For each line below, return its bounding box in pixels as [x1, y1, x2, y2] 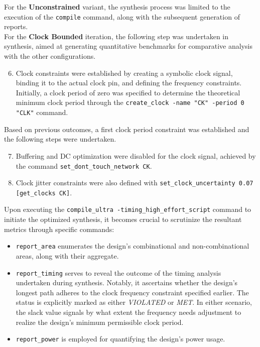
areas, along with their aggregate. [16, 250, 119, 261]
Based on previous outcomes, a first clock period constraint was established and [4, 124, 249, 134]
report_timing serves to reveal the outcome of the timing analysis [16, 267, 221, 278]
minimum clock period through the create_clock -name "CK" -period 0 [16, 97, 244, 107]
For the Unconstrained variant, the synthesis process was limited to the [4, 2, 230, 12]
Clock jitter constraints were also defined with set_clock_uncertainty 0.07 [16, 177, 253, 188]
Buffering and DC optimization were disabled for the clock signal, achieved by [16, 150, 256, 161]
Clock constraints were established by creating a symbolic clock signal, [16, 67, 233, 78]
